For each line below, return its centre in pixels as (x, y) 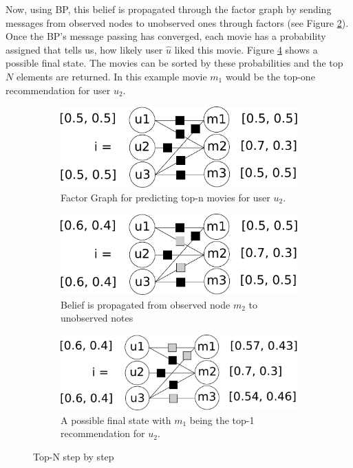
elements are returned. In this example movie (111, 76)
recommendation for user (58, 90)
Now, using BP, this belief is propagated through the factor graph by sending (169, 9)
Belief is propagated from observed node (146, 304)
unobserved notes (97, 318)
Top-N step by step (74, 456)
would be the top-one (270, 76)
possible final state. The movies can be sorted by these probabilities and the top (174, 63)
